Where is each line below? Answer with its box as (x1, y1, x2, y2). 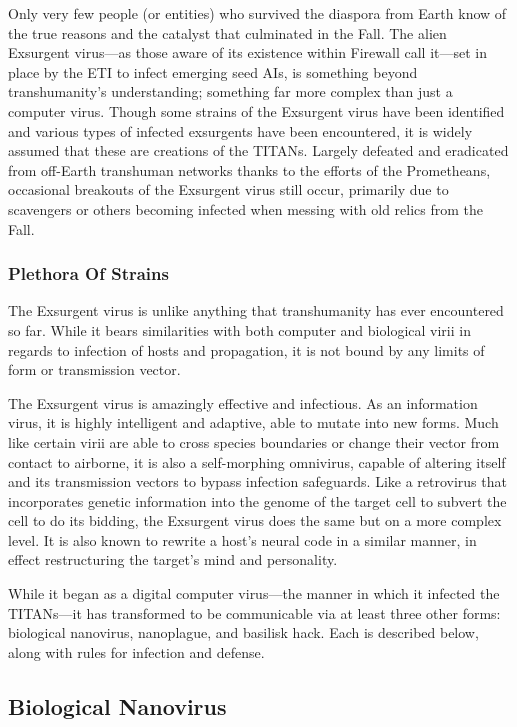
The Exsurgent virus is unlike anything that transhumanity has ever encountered (8, 300, 504, 321)
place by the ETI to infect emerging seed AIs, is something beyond (8, 61, 418, 82)
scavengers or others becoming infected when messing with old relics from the (8, 198, 484, 219)
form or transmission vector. (8, 359, 181, 380)
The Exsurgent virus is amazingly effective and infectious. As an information (8, 392, 478, 413)
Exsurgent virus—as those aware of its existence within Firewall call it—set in (8, 42, 487, 63)
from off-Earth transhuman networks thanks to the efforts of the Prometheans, (8, 159, 491, 180)
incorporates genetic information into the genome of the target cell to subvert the (8, 490, 507, 511)
